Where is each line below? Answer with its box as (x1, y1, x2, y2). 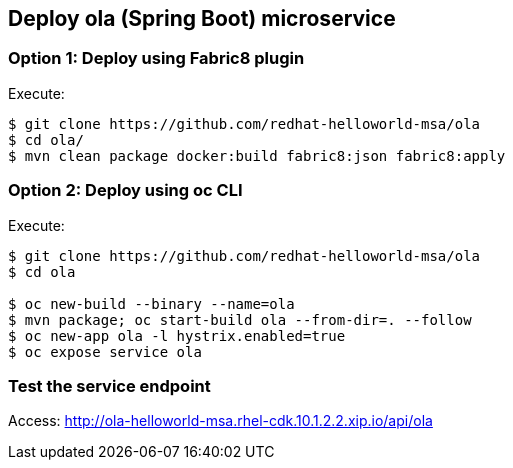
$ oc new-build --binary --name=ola (8, 295, 295, 312)
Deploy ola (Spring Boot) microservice (8, 6, 396, 31)
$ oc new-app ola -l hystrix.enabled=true (8, 327, 346, 344)
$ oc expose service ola (8, 343, 202, 360)
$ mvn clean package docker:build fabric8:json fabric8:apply (8, 147, 506, 164)
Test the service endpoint (8, 375, 211, 396)
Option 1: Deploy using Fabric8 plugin (8, 48, 305, 69)
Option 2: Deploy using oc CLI (8, 180, 243, 201)
